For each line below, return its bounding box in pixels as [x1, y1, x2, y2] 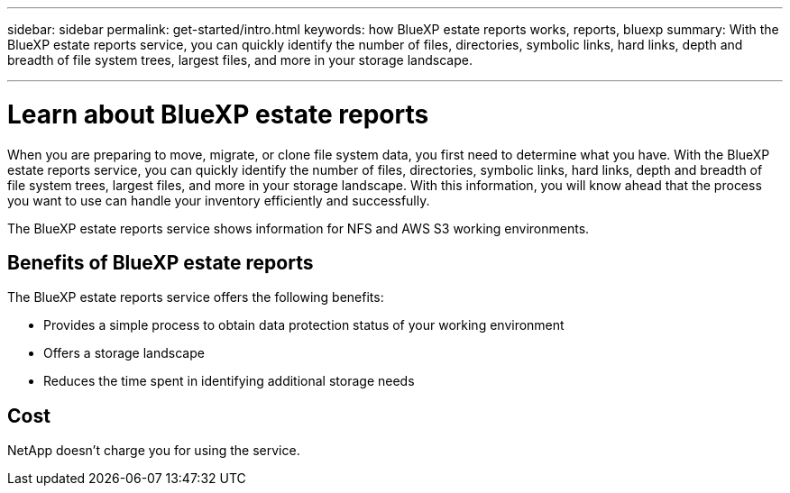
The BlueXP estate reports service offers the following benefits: [7, 289, 384, 306]
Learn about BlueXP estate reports [7, 98, 429, 130]
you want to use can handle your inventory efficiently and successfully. [7, 192, 430, 208]
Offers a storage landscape [43, 345, 205, 361]
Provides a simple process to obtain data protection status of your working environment [43, 317, 565, 333]
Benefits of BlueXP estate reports [7, 251, 314, 274]
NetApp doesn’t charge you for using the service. [7, 443, 300, 459]
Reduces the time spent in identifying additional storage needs [43, 373, 415, 389]
